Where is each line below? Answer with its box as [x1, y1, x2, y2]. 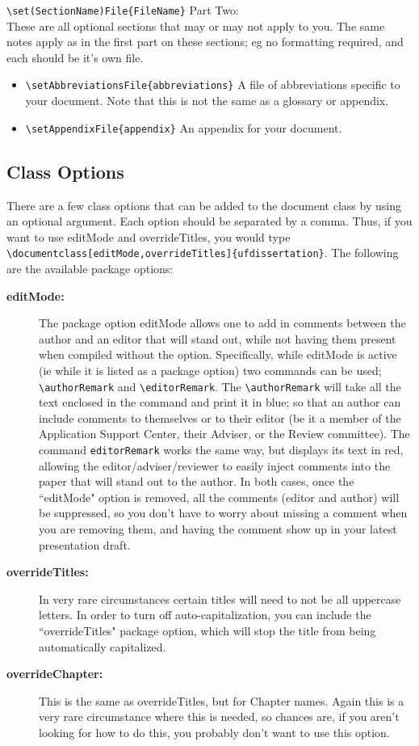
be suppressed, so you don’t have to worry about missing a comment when [39, 504, 408, 521]
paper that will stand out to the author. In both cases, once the [39, 473, 354, 490]
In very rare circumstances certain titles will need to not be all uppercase [39, 590, 401, 607]
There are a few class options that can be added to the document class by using [6, 196, 401, 213]
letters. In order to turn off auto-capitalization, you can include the [39, 606, 371, 623]
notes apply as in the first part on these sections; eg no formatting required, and [6, 33, 404, 50]
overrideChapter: [6, 665, 103, 682]
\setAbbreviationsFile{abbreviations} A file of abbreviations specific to [25, 76, 400, 93]
